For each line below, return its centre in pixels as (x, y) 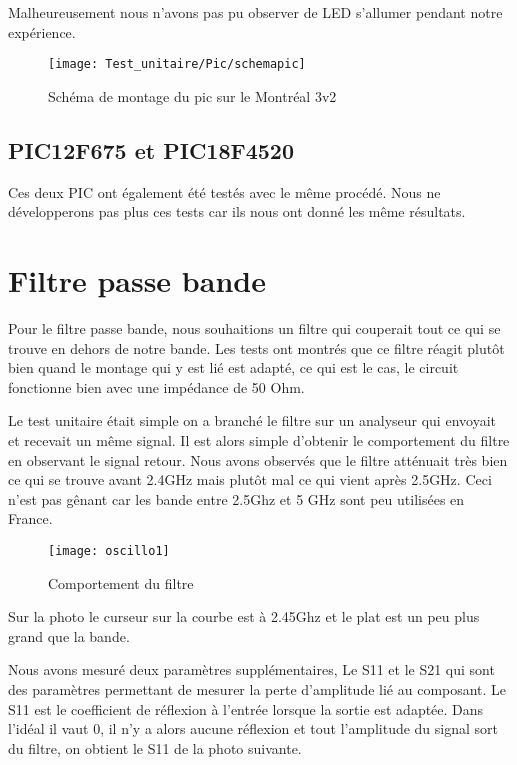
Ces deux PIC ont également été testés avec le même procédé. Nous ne (224, 191)
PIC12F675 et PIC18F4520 (151, 149)
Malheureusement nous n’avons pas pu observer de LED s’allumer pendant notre (255, 12)
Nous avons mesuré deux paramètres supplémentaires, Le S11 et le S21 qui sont (251, 669)
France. (30, 518)
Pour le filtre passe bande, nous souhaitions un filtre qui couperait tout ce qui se (254, 327)
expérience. (42, 31)
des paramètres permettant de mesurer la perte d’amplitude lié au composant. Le (257, 688)
